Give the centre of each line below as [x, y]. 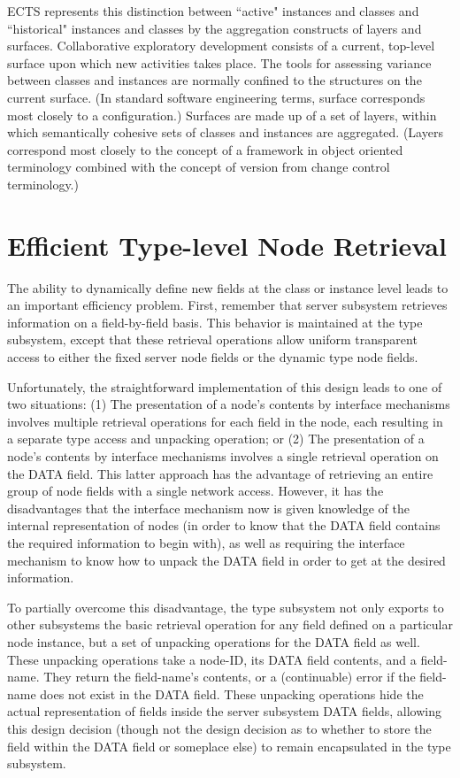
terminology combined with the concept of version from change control [199, 167]
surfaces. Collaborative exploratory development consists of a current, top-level [221, 46]
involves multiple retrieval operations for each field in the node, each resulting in [225, 421]
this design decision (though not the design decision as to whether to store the [219, 728]
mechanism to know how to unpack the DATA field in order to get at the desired [226, 560]
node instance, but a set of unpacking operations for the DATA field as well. [214, 641]
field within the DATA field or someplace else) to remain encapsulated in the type [229, 746]
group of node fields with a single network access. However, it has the [195, 491]
